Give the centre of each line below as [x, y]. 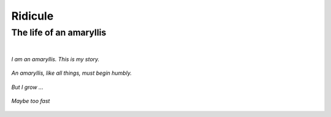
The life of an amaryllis [59, 32]
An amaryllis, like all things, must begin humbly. [71, 73]
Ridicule [32, 16]
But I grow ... [27, 87]
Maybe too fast [31, 100]
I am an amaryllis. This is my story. [55, 59]
